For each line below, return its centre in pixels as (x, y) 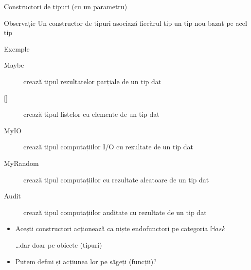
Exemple (17, 48)
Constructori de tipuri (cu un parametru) (66, 6)
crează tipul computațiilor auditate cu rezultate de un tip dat (115, 212)
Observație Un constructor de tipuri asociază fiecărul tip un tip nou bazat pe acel (125, 23)
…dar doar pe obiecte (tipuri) (59, 244)
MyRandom (21, 163)
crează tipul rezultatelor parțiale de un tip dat (92, 81)
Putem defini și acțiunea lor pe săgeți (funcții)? (86, 261)
